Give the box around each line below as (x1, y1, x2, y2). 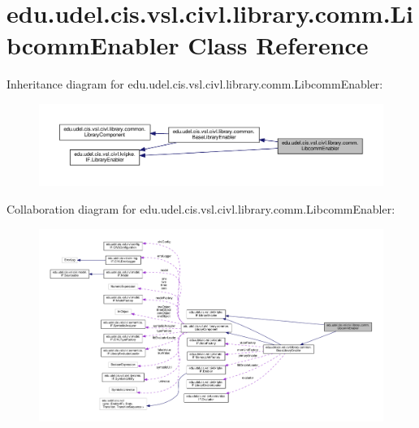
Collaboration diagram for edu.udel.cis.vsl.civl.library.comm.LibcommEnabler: (6, 200, 395, 217)
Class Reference (188, 28, 369, 62)
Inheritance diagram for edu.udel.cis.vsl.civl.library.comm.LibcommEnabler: (6, 76, 383, 93)
